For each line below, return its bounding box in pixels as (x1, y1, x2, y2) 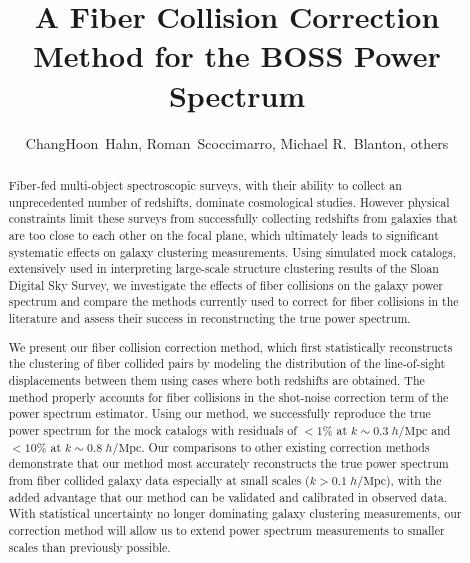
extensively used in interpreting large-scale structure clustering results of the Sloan (8, 260, 439, 277)
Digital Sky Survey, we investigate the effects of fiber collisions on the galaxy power (8, 276, 443, 293)
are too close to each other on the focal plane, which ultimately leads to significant (8, 226, 439, 243)
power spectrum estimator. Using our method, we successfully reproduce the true (8, 405, 431, 422)
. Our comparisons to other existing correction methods (141, 438, 430, 455)
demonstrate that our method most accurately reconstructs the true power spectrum (8, 455, 449, 472)
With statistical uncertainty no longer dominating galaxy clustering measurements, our (8, 505, 462, 522)
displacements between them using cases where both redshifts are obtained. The (8, 372, 425, 388)
